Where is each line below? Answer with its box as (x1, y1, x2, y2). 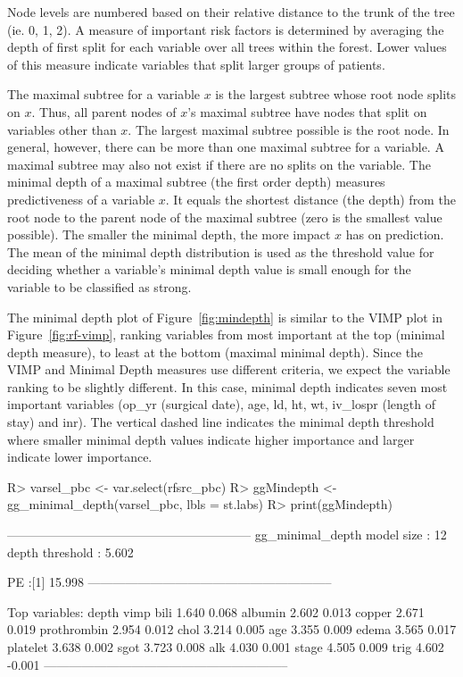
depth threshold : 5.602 (7, 542, 134, 561)
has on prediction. (345, 225, 444, 244)
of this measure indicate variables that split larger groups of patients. (7, 54, 385, 73)
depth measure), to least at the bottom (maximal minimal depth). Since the (7, 342, 424, 361)
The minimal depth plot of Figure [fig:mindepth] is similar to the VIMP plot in (7, 307, 442, 326)
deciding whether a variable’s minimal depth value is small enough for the (7, 260, 411, 279)
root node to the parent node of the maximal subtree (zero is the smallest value (7, 207, 442, 226)
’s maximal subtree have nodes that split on (187, 102, 427, 121)
